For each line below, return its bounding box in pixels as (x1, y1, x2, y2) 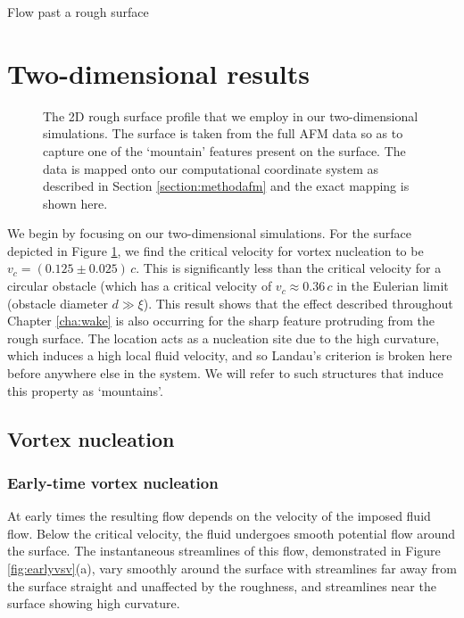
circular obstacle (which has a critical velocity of (7, 276, 272, 295)
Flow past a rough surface (7, 3, 149, 21)
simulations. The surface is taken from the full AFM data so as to (43, 124, 403, 143)
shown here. (43, 194, 108, 212)
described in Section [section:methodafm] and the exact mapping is (43, 177, 410, 195)
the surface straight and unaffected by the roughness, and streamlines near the (7, 576, 436, 595)
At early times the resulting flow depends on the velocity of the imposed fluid (7, 507, 431, 525)
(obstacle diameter (7, 293, 108, 312)
